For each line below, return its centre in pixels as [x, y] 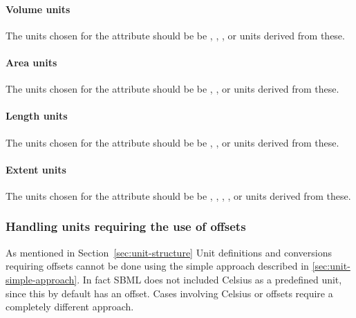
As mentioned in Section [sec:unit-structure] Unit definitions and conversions [169, 252]
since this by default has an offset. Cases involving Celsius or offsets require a [169, 293]
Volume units [38, 9]
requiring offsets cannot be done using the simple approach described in [157, 266]
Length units [37, 116]
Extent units [36, 169]
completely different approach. [70, 307]
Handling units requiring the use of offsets [126, 226]
